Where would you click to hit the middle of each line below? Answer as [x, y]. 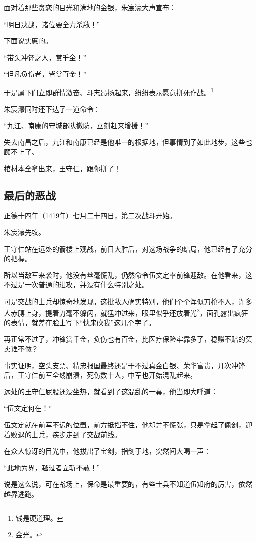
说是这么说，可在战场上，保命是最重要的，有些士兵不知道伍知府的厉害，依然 [128, 484]
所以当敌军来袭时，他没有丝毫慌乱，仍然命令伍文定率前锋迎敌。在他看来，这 [128, 275]
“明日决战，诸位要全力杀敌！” [52, 24]
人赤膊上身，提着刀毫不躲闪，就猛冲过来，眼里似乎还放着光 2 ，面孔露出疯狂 [126, 312]
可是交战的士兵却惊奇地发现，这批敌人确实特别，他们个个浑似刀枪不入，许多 [128, 301]
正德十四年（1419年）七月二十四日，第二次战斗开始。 [90, 215]
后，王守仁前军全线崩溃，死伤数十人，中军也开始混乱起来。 [100, 375]
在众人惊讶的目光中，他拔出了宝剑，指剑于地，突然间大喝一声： [107, 451]
